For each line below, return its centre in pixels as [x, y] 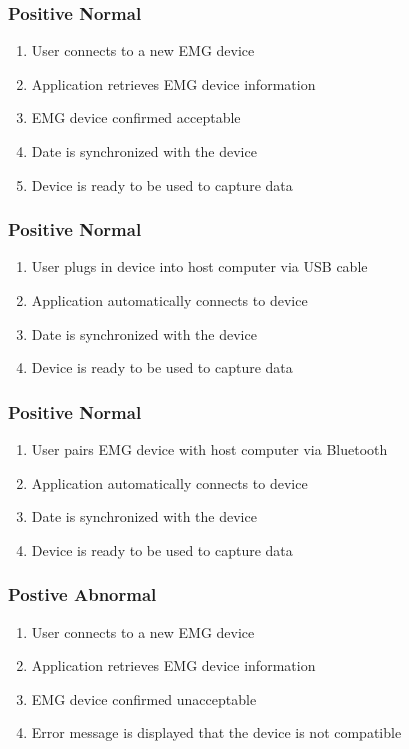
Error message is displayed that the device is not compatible [216, 732]
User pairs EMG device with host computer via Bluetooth [209, 449]
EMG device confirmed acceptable [136, 117]
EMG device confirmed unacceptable [144, 698]
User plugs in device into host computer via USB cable [199, 266]
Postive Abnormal [82, 594]
